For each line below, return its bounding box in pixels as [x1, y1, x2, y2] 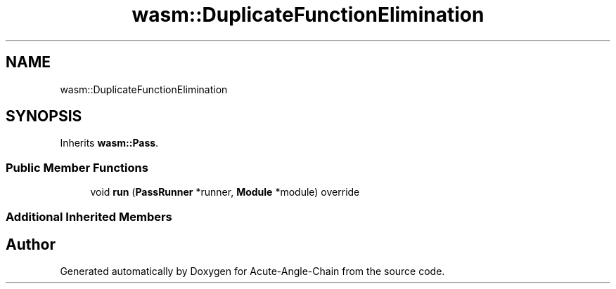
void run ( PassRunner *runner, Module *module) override [90, 186, 360, 199]
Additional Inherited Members [6, 209, 172, 224]
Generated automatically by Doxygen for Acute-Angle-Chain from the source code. [60, 265, 445, 278]
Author [6, 235, 56, 253]
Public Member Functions [6, 160, 148, 175]
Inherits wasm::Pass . [60, 137, 159, 149]
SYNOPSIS [6, 107, 82, 126]
